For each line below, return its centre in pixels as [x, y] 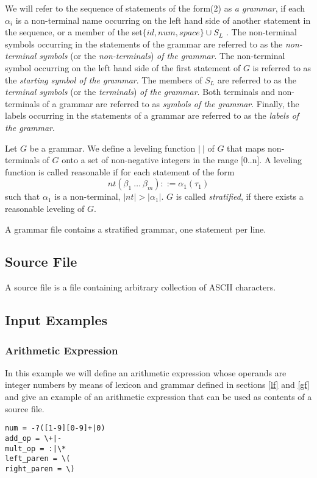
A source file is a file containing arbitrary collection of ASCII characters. [141, 287]
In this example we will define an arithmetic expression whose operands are [146, 372]
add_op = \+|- [34, 438]
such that [23, 196]
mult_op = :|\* [36, 448]
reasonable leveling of [45, 208]
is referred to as [282, 67]
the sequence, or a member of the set [74, 32]
